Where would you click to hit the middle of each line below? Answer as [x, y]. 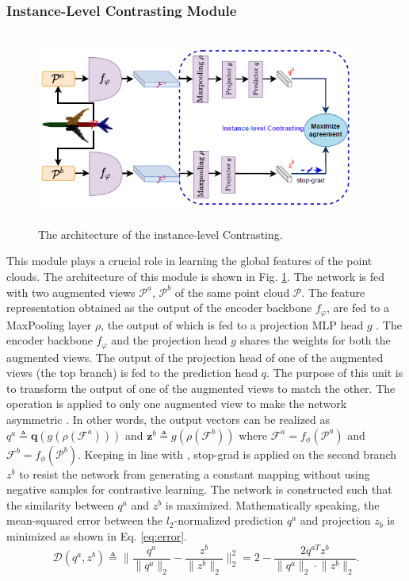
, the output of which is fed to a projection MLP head [232, 324]
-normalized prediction [229, 520]
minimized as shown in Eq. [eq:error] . [97, 536]
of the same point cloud [232, 292]
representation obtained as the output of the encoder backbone [159, 308]
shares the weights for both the [315, 340]
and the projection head [169, 340]
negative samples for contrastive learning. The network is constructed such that [199, 489]
